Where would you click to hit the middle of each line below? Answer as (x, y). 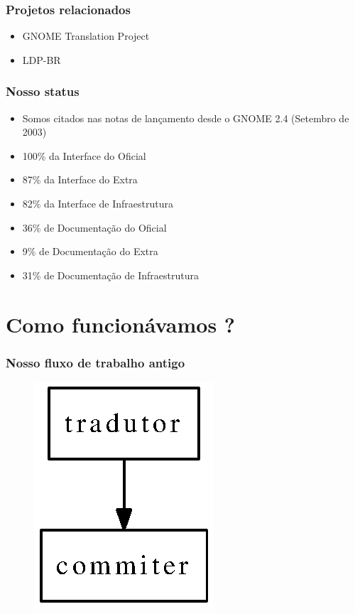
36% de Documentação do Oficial (94, 227)
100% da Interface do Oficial (84, 155)
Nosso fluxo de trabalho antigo (95, 362)
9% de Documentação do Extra (90, 251)
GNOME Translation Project (86, 36)
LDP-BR (42, 59)
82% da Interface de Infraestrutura (98, 203)
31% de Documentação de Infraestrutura (110, 275)
